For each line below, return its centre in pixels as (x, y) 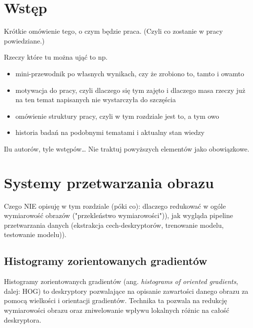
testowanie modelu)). (35, 234)
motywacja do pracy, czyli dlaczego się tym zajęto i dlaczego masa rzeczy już (130, 90)
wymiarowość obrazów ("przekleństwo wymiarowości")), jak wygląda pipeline (118, 215)
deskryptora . (23, 319)
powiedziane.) (24, 40)
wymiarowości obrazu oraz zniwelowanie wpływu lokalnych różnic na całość (117, 310)
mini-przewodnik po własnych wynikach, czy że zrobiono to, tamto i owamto (130, 73)
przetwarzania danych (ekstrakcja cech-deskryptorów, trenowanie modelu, (114, 225)
